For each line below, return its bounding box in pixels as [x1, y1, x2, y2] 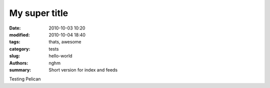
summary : [9, 66, 31, 72]
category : [9, 45, 30, 52]
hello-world [48, 53, 72, 59]
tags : [9, 39, 20, 45]
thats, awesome [48, 39, 81, 45]
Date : [9, 25, 21, 31]
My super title [9, 7, 68, 18]
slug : [9, 53, 20, 59]
